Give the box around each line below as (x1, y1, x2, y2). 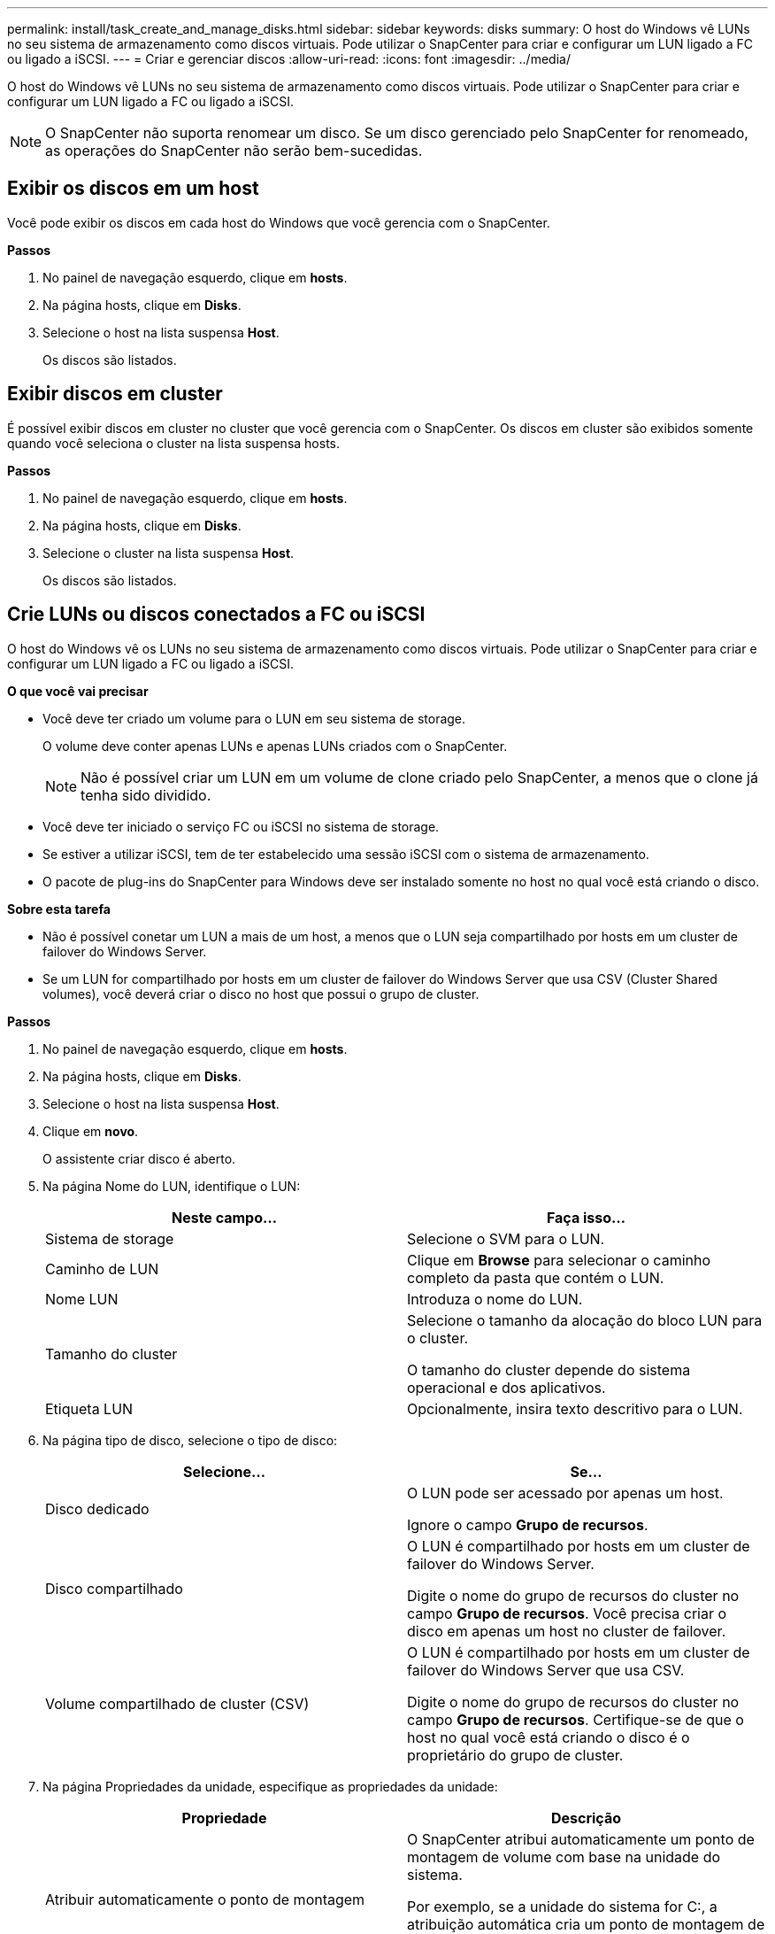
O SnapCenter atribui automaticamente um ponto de (407, 1830, 755, 1848)
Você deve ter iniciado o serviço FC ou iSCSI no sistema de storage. (42, 818, 440, 834)
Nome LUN (45, 1289, 119, 1308)
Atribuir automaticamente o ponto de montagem (45, 1890, 365, 1908)
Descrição (550, 1808, 622, 1827)
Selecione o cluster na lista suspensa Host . (42, 545, 295, 561)
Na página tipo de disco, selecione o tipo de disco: (42, 1432, 338, 1448)
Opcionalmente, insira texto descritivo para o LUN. (407, 1399, 743, 1418)
